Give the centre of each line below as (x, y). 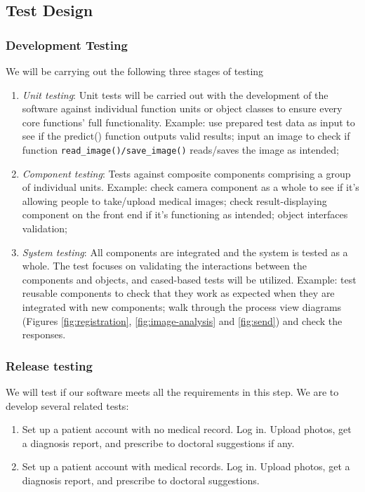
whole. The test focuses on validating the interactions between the (164, 266)
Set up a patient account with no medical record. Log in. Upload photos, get (187, 429)
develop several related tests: (67, 405)
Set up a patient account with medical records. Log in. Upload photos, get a (186, 466)
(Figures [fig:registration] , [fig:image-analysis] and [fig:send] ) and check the (182, 320)
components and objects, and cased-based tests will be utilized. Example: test (189, 279)
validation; (45, 228)
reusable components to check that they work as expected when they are (178, 293)
